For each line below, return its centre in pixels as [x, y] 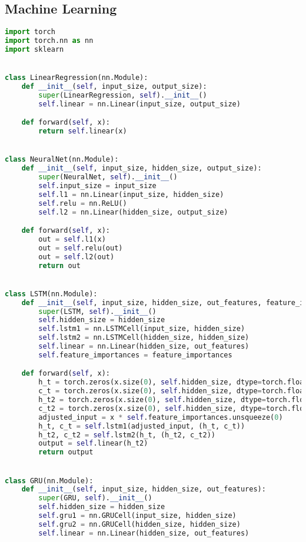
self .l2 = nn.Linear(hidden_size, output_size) [133, 212]
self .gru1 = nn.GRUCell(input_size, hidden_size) [137, 516]
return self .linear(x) [83, 131]
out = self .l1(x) [72, 240]
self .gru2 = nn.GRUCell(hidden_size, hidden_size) [139, 524]
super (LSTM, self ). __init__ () [97, 311]
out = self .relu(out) [81, 248]
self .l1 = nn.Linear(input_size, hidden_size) [131, 194]
